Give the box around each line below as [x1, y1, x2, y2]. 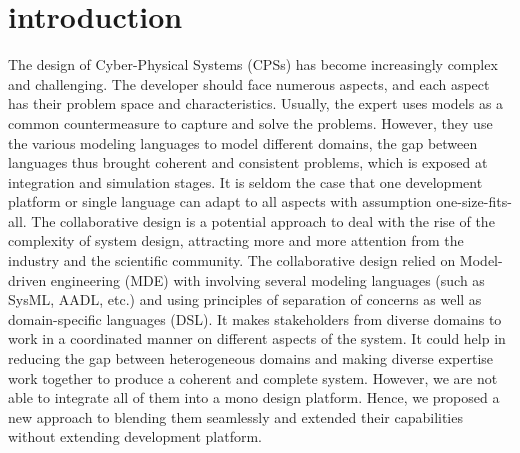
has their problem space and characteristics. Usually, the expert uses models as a [8, 93, 504, 114]
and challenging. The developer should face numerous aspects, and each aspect [8, 73, 490, 94]
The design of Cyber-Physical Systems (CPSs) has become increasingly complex [8, 54, 498, 75]
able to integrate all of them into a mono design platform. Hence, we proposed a [8, 387, 500, 408]
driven [8, 269, 47, 290]
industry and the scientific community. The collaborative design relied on [8, 250, 456, 271]
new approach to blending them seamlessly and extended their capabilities [8, 406, 463, 427]
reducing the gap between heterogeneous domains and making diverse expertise [8, 348, 493, 369]
